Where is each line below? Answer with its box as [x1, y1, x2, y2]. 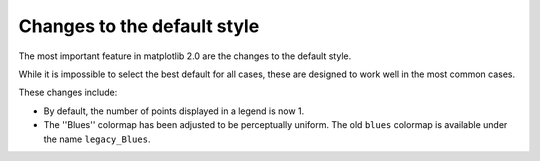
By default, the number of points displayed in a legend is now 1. [43, 105, 305, 117]
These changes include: [18, 86, 118, 99]
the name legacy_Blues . [43, 133, 151, 145]
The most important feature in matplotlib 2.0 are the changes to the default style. [18, 50, 352, 62]
